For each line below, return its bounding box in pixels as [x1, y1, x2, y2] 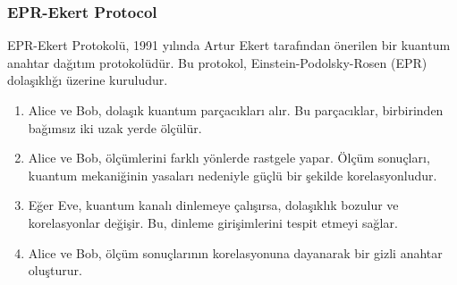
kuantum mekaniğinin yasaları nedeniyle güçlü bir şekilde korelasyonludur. [28, 165, 437, 184]
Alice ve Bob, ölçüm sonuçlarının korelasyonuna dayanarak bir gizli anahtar [28, 243, 443, 262]
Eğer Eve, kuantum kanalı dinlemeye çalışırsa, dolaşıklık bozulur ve [28, 196, 399, 214]
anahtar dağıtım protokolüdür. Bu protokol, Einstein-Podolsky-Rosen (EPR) [7, 53, 427, 71]
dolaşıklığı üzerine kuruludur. [7, 71, 168, 89]
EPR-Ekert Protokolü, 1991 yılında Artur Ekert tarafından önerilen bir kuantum [7, 36, 451, 54]
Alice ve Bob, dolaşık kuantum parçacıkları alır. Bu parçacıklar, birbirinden [28, 101, 444, 119]
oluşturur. [28, 261, 82, 280]
